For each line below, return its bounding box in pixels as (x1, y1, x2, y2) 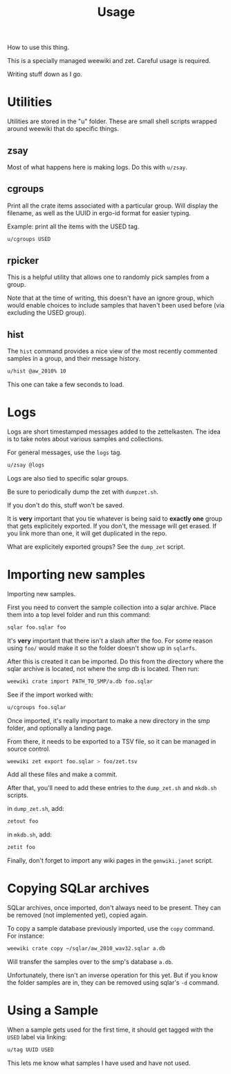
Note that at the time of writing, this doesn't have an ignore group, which (7, 294, 214, 302)
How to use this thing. (7, 43, 70, 52)
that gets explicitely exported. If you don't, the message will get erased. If (7, 521, 216, 530)
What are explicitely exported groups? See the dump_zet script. (7, 542, 185, 551)
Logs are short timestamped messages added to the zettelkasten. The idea (7, 427, 221, 436)
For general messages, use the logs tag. (7, 448, 122, 457)
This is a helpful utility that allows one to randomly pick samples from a (7, 273, 210, 281)
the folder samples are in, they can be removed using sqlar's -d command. (7, 978, 220, 987)
